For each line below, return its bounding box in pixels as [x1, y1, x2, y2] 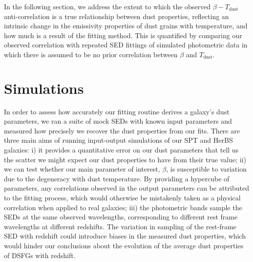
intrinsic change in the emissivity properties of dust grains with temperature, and [4, 21, 248, 31]
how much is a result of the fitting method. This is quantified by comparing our [4, 30, 242, 40]
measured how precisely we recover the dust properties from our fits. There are [4, 125, 240, 135]
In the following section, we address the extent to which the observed [4, 1, 211, 11]
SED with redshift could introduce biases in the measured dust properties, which [4, 231, 246, 241]
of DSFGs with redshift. [4, 250, 76, 260]
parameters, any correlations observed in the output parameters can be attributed [4, 183, 249, 193]
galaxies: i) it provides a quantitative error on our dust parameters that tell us [4, 145, 239, 155]
